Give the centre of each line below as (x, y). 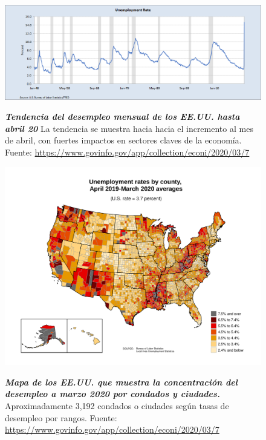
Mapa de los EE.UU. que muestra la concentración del (121, 382)
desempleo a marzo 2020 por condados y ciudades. (112, 394)
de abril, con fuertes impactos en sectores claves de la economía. (123, 140)
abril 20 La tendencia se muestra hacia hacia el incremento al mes (129, 128)
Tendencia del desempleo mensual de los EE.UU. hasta (122, 117)
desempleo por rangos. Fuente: (61, 417)
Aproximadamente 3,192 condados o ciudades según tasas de (117, 405)
